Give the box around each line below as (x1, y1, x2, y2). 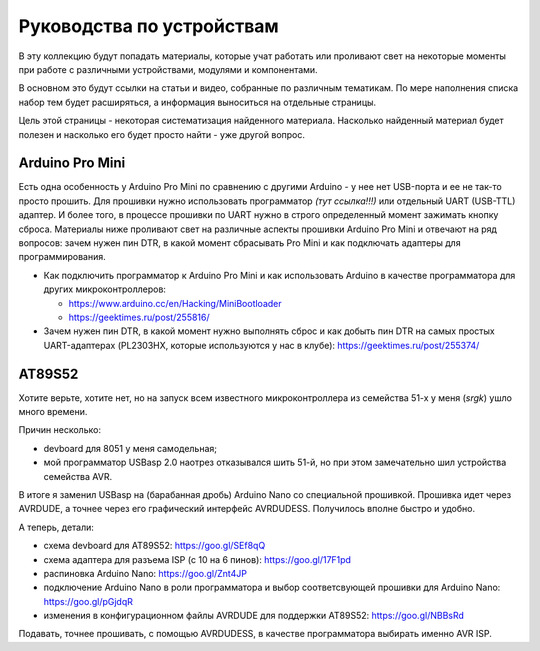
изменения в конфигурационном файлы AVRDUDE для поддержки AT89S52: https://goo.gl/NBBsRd (43, 610, 465, 622)
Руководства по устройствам (18, 15, 279, 37)
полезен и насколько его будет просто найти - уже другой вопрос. (18, 128, 305, 140)
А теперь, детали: (18, 521, 95, 533)
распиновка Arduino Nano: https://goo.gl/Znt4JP (43, 567, 247, 579)
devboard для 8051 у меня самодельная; (43, 442, 218, 454)
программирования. (18, 251, 106, 263)
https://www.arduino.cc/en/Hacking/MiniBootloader (68, 297, 282, 309)
